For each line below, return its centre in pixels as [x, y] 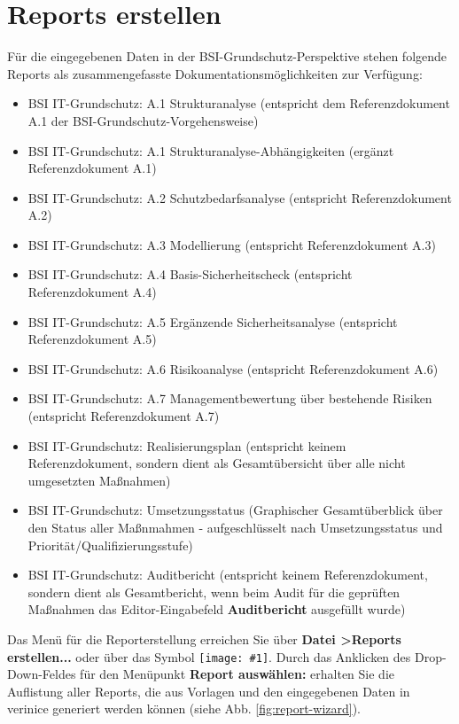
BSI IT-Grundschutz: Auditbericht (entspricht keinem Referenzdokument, [228, 575]
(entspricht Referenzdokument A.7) [124, 416]
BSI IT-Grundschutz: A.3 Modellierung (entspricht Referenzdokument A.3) [232, 244]
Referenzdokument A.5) [92, 339]
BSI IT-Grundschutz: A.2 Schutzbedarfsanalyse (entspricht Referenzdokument [240, 197]
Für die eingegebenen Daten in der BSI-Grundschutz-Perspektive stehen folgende [227, 56]
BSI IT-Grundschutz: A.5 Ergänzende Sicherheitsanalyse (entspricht [213, 321]
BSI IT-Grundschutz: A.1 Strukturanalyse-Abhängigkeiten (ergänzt [211, 150]
